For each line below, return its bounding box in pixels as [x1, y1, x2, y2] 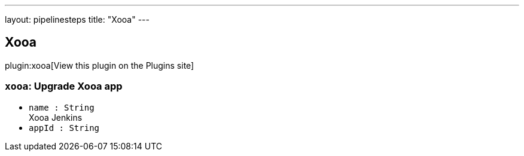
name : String [29, 102, 95, 112]
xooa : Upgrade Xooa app [5, 80, 123, 93]
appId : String [29, 123, 100, 133]
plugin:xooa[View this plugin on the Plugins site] [5, 60, 194, 71]
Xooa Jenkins [29, 112, 83, 123]
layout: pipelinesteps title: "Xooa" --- [5, 14, 150, 25]
